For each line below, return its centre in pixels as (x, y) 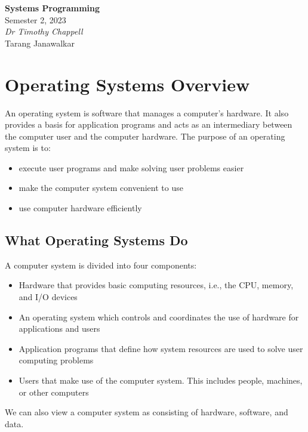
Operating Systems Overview (127, 84)
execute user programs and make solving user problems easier (131, 167)
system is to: (28, 148)
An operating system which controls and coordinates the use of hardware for (159, 317)
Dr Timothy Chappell (44, 31)
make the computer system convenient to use (101, 188)
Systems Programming (53, 8)
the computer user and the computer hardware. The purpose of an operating (145, 136)
